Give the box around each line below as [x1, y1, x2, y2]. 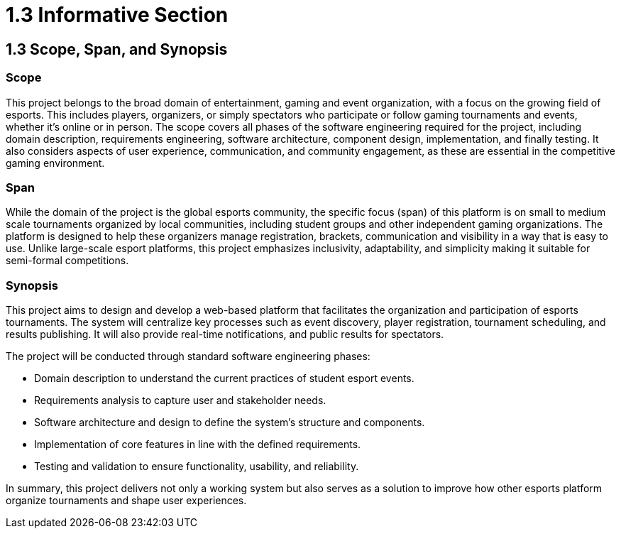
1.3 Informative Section [6, 3, 229, 27]
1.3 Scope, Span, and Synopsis [6, 40, 228, 58]
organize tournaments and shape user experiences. [6, 494, 247, 507]
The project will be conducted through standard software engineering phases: [6, 350, 370, 363]
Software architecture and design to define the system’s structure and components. [34, 416, 425, 429]
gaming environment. [6, 156, 105, 169]
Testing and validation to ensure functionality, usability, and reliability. [34, 460, 359, 473]
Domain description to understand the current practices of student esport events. [34, 372, 414, 385]
